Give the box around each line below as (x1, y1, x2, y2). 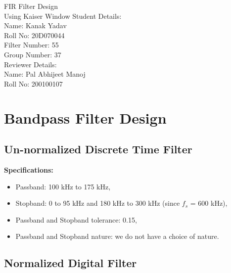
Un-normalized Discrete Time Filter (4, 141, 192, 157)
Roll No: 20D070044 (4, 30, 65, 40)
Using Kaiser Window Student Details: (4, 10, 122, 21)
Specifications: (4, 164, 53, 175)
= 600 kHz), (190, 198, 228, 208)
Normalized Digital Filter (4, 255, 137, 271)
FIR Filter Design (4, 1, 58, 11)
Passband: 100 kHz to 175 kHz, (15, 181, 111, 191)
